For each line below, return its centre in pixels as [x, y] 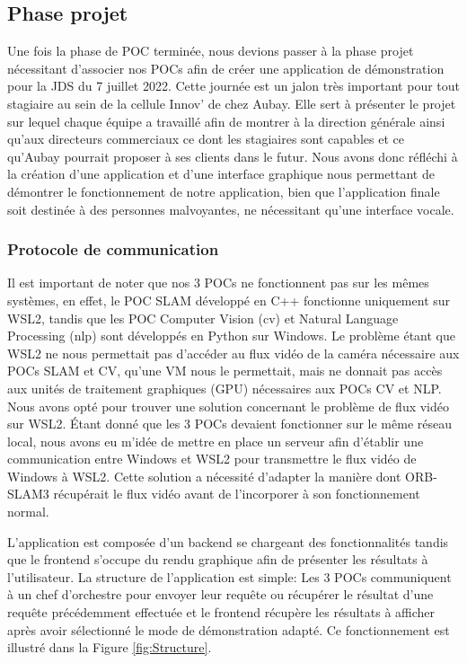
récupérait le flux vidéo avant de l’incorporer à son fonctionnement [237, 494]
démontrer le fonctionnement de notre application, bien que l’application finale [224, 191]
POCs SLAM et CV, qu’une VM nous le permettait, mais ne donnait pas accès [225, 371]
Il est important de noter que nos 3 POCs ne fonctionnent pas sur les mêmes [218, 283]
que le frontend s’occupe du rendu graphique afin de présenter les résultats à [218, 559]
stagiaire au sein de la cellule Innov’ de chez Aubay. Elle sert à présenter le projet [232, 103]
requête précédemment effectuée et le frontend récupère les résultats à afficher [221, 612]
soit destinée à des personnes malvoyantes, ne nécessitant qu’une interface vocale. [231, 209]
